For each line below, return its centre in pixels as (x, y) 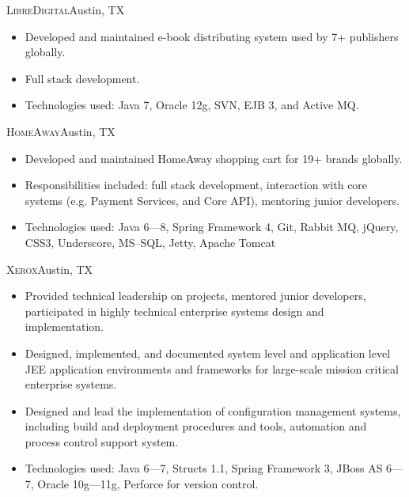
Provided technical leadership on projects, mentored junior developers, (195, 296)
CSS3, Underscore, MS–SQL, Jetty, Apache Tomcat (150, 242)
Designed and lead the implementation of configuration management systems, (213, 410)
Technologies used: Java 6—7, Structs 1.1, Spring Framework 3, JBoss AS (204, 468)
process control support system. (102, 441)
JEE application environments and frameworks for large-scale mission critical (212, 368)
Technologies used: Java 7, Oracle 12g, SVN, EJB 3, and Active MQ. (192, 105)
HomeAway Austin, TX (61, 131)
